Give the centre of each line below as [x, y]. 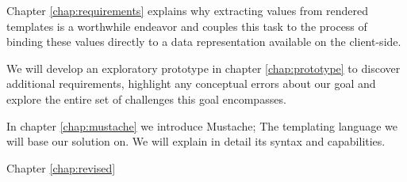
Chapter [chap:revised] [61, 167]
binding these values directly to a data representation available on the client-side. [204, 42]
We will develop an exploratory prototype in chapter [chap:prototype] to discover [203, 68]
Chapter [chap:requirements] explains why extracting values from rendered [187, 10]
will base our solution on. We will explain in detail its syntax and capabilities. [196, 141]
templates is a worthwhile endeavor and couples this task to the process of [187, 26]
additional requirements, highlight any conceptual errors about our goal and [191, 83]
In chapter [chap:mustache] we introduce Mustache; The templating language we [202, 125]
